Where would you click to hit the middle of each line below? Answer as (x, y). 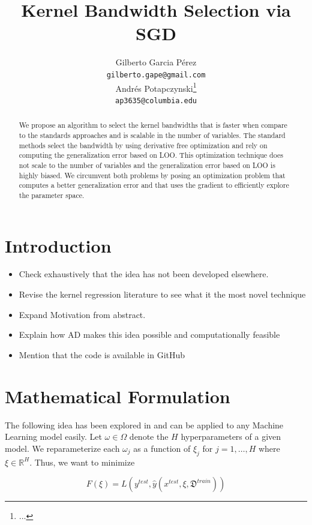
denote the (149, 436)
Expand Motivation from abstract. (82, 314)
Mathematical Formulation (118, 396)
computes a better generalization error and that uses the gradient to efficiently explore (154, 185)
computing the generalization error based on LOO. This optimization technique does (151, 155)
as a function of (162, 448)
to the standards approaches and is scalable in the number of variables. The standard (152, 135)
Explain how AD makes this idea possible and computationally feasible (149, 334)
